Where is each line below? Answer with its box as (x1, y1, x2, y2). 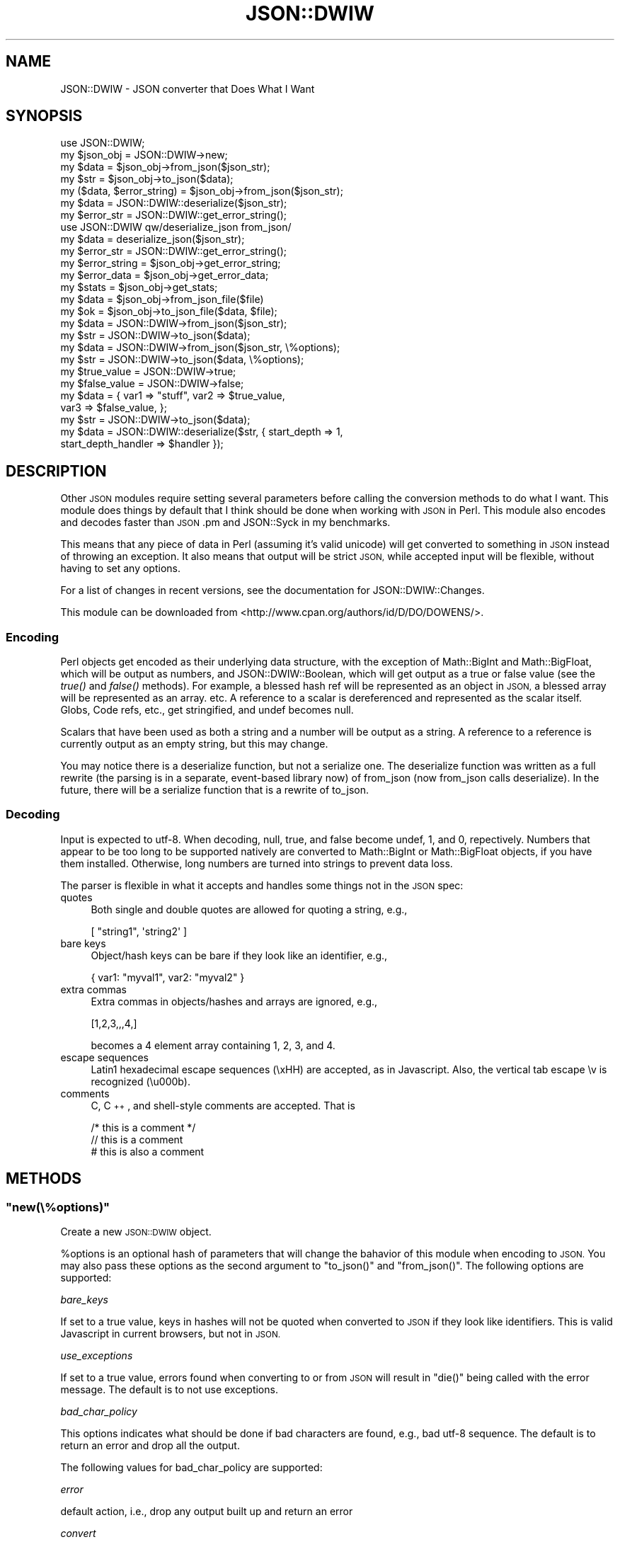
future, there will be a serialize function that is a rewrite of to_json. (60, 784, 369, 796)
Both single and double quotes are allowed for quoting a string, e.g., (91, 903, 408, 915)
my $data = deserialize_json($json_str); (60, 233, 245, 246)
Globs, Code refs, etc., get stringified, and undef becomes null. (60, 704, 354, 716)
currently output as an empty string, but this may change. (60, 738, 328, 750)
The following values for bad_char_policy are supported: (60, 1461, 323, 1473)
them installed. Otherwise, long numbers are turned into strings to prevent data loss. (60, 857, 453, 869)
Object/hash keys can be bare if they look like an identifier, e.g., (91, 949, 388, 961)
